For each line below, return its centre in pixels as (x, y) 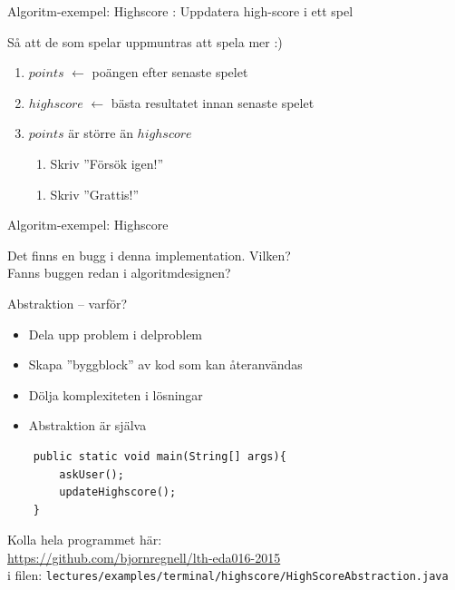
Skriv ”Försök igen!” (107, 163)
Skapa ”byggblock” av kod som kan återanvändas (165, 364)
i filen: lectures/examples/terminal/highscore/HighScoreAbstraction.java (228, 575)
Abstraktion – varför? (68, 303)
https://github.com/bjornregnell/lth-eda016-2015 (144, 557)
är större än (101, 133)
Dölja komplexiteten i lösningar (116, 394)
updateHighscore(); (118, 492)
